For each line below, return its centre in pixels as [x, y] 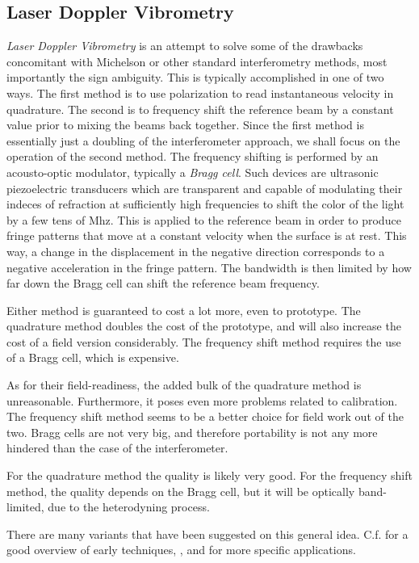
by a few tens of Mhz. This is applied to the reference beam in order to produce [204, 219]
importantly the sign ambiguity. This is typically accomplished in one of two [195, 77]
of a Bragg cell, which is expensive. [93, 357]
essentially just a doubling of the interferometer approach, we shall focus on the [203, 140]
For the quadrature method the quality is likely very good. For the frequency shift [209, 475]
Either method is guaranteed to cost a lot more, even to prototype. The [184, 310]
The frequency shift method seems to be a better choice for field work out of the [205, 416]
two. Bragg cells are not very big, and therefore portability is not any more [192, 432]
